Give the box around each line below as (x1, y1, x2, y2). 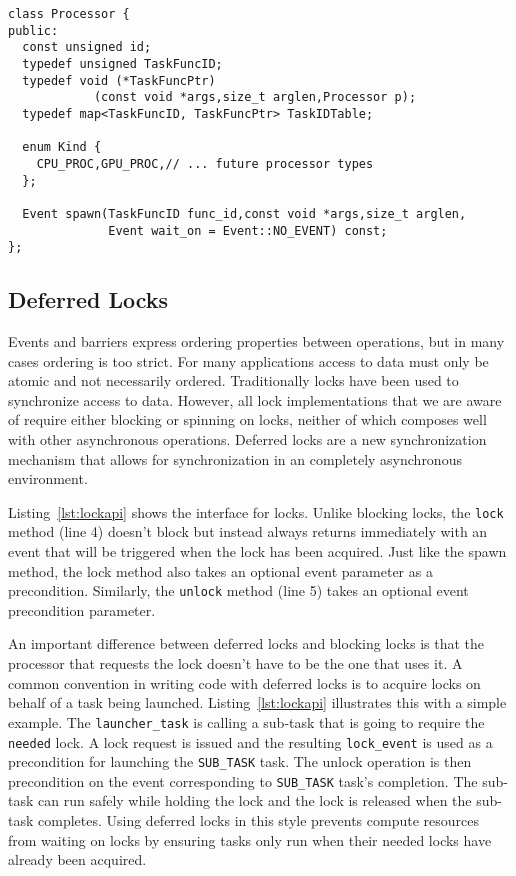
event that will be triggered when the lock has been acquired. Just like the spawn (8, 541, 507, 562)
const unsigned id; (22, 40, 152, 55)
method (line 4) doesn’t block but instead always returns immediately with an (8, 521, 488, 542)
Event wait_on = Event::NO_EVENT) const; (108, 223, 388, 238)
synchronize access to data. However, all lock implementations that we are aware (8, 389, 502, 410)
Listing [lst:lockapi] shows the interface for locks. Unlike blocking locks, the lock (8, 501, 504, 522)
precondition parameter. (8, 599, 156, 620)
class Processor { (8, 7, 130, 21)
